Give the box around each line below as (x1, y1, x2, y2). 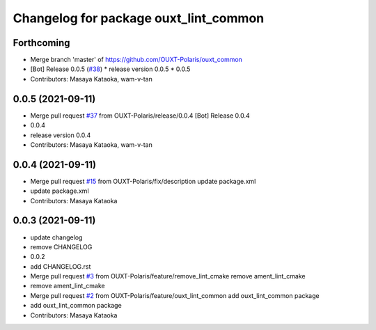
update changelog (30, 233, 83, 242)
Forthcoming (13, 37, 70, 49)
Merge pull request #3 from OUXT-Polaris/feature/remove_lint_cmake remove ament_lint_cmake (30, 272, 306, 281)
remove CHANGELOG (30, 242, 93, 251)
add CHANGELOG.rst (30, 262, 91, 271)
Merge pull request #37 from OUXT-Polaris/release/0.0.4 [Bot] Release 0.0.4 (30, 111, 250, 120)
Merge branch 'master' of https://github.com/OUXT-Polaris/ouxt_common (30, 56, 243, 64)
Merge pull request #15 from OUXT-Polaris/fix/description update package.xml (30, 177, 256, 185)
